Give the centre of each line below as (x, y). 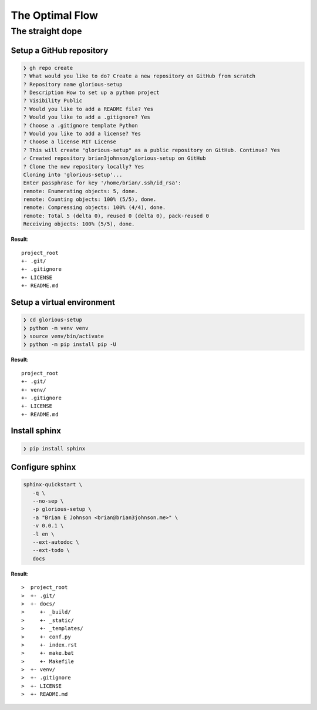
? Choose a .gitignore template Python (80, 125)
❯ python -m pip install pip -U (70, 344)
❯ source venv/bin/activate (63, 336)
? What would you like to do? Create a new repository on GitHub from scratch (139, 76)
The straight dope (46, 31)
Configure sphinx (43, 467)
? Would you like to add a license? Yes (82, 133)
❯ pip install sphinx (54, 448)
